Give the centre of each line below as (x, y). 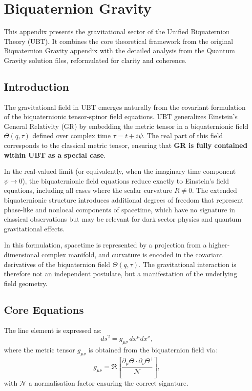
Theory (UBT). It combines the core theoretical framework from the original (119, 41)
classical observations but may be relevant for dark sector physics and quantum (123, 219)
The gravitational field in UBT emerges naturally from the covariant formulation (125, 107)
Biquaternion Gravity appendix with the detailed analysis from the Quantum (120, 51)
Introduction (37, 86)
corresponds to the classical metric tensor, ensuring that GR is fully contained (126, 145)
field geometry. (26, 283)
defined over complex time (72, 135)
